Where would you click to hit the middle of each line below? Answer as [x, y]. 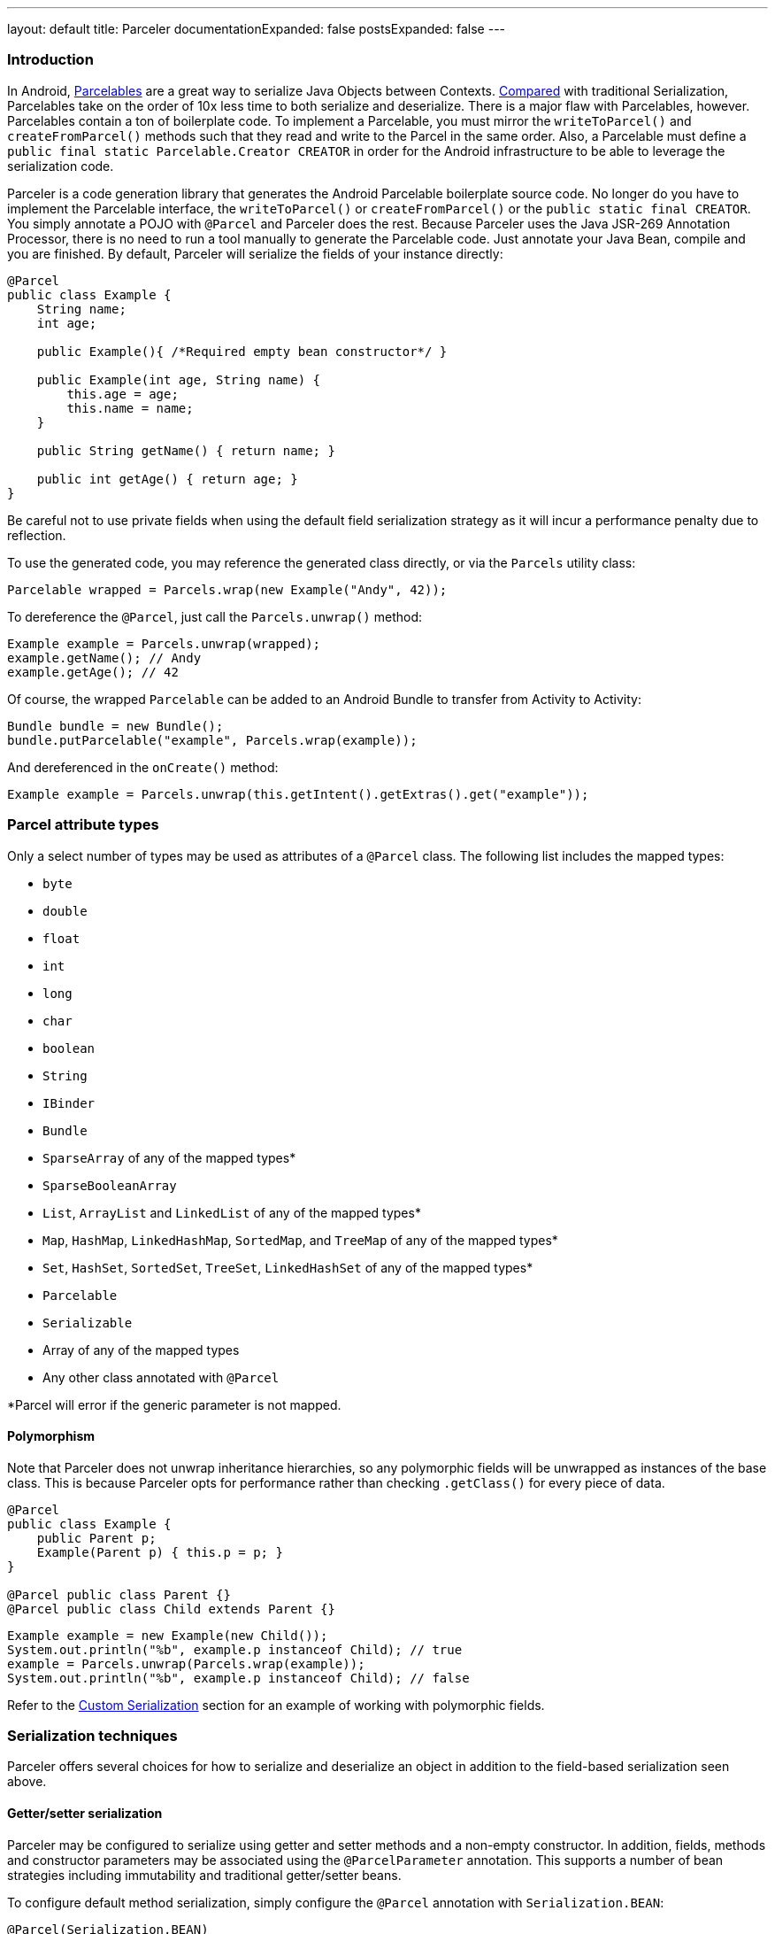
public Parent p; [96, 1538]
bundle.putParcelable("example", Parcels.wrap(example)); [212, 740]
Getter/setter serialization [85, 1814]
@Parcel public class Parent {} [119, 1594]
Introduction [50, 60]
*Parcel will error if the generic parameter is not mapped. [174, 1404]
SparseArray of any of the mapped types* [169, 1157]
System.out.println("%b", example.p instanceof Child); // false [238, 1678]
